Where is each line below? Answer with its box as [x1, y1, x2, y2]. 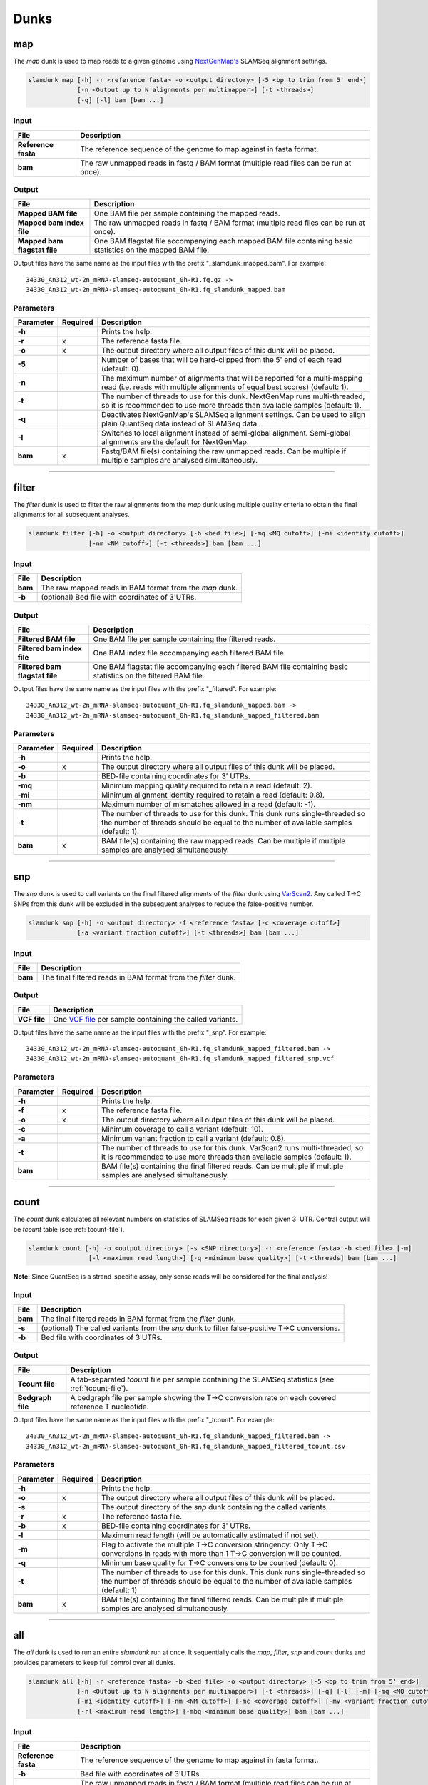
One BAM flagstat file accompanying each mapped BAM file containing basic [93, 236, 353, 246]
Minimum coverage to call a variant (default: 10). [101, 1124, 263, 1134]
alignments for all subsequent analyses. [13, 511, 130, 519]
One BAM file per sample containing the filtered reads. [93, 634, 276, 644]
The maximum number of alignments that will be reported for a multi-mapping [101, 373, 363, 383]
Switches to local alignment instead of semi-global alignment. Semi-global [101, 428, 351, 438]
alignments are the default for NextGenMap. [101, 437, 249, 447]
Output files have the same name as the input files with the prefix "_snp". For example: [13, 1028, 267, 1037]
